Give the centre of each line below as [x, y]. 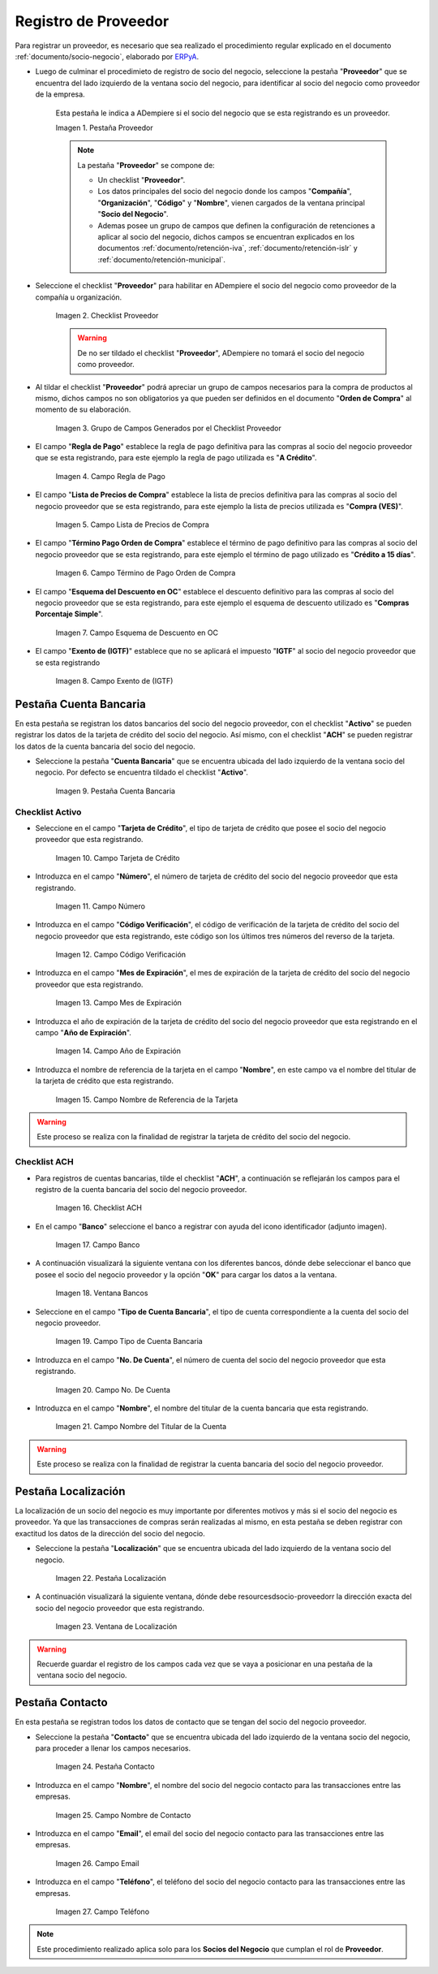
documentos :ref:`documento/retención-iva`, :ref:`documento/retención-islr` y [228, 248]
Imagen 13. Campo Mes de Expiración [119, 1003]
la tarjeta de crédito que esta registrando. [105, 1081]
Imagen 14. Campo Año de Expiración [118, 1051]
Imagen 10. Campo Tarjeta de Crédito [118, 857]
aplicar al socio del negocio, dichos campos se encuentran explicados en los [226, 237]
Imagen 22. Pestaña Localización [111, 1579]
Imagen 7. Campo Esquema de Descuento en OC [137, 633]
